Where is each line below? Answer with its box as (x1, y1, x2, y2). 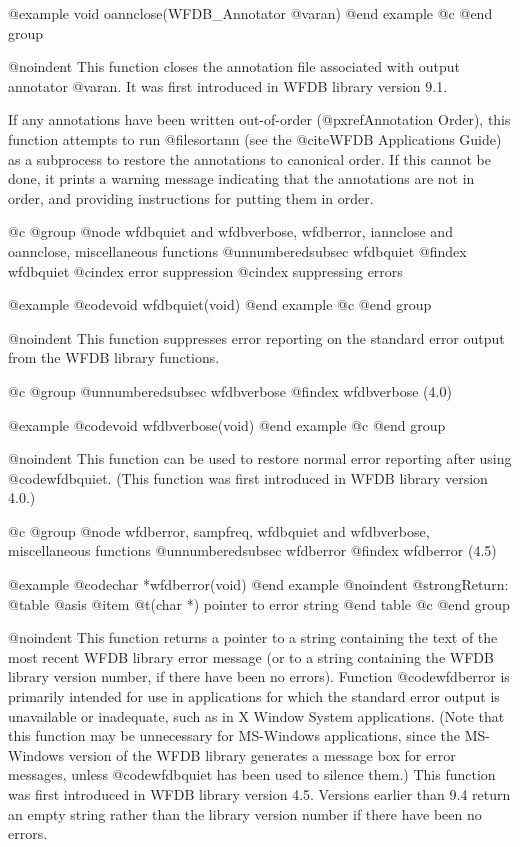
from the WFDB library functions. (8, 347, 220, 368)
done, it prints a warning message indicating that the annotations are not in (8, 168, 475, 189)
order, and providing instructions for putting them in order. (8, 187, 374, 208)
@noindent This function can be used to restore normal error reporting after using (8, 448, 512, 469)
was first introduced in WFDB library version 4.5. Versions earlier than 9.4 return (8, 784, 511, 804)
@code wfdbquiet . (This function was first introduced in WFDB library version (8, 467, 488, 488)
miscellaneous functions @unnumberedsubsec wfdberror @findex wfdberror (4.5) (8, 540, 497, 561)
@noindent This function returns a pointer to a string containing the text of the (8, 627, 498, 648)
